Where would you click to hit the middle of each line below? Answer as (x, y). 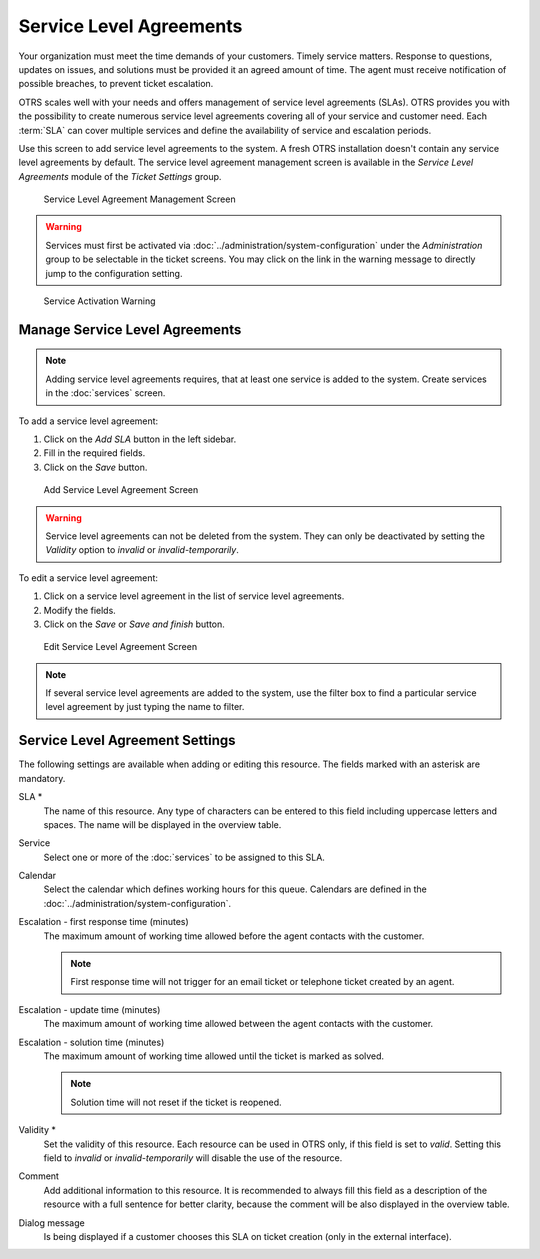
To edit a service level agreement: (88, 577)
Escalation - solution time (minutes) (91, 1042)
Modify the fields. (80, 610)
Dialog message (51, 1222)
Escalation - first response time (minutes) (103, 922)
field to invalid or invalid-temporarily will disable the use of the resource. (193, 1157)
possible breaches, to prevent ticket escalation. (116, 84)
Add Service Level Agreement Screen (121, 490)
